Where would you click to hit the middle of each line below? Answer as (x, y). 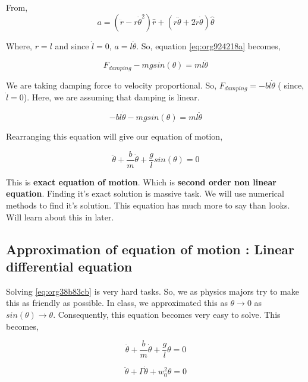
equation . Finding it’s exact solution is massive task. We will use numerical (145, 193)
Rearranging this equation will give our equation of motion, (114, 136)
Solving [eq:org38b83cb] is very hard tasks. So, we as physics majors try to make (153, 291)
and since (72, 45)
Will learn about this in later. (60, 217)
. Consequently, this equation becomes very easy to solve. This (167, 314)
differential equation (69, 266)
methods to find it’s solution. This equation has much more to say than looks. (148, 205)
